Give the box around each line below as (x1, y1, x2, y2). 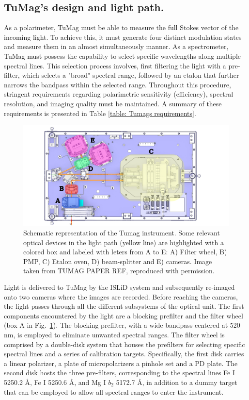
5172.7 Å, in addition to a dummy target (116, 377, 237, 387)
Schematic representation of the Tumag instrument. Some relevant (23, 228, 220, 237)
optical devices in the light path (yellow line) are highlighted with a (23, 237, 224, 247)
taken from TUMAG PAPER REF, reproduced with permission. (23, 266, 215, 276)
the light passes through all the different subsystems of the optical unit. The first (4, 301, 244, 311)
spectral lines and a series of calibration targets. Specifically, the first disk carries (4, 349, 244, 359)
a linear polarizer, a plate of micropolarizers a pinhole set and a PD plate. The (4, 358, 238, 368)
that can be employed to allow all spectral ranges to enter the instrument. (4, 386, 224, 397)
